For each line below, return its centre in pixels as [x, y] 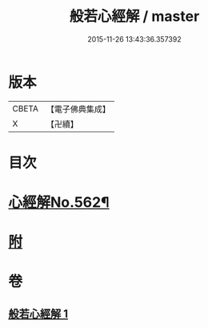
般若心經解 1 [38, 314]
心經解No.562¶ [59, 202]
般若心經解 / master [134, 16]
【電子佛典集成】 [78, 109]
